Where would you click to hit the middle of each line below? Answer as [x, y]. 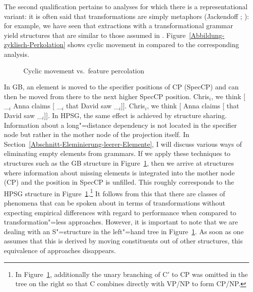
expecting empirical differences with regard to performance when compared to [120, 212]
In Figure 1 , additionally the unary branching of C [91, 274]
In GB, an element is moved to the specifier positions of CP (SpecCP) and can [121, 87]
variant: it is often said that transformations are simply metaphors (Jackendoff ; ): [126, 16]
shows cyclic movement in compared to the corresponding [153, 44]
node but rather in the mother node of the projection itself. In [97, 134]
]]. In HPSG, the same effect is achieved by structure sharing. [136, 115]
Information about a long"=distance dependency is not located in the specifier [120, 125]
